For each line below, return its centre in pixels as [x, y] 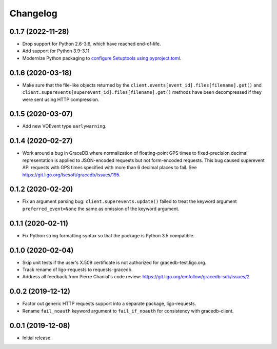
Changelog [33, 13]
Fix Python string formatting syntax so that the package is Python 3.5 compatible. [108, 235]
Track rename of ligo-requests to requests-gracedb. [77, 270]
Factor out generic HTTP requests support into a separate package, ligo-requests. [109, 304]
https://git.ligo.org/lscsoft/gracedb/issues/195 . [71, 175]
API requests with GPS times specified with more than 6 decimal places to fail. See [110, 168]
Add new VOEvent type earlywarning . [64, 126]
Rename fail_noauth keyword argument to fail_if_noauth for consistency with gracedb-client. [128, 311]
